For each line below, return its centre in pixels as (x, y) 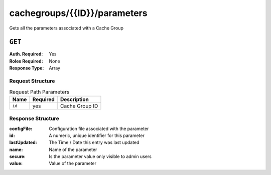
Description (75, 99)
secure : (18, 156)
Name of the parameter (73, 149)
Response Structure (34, 118)
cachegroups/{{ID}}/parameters (78, 13)
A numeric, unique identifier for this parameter (97, 135)
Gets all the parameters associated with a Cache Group (66, 28)
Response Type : (27, 68)
